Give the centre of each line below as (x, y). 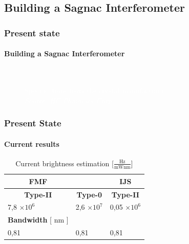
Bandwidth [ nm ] (38, 220)
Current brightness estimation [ (65, 163)
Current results (32, 143)
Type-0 (89, 194)
